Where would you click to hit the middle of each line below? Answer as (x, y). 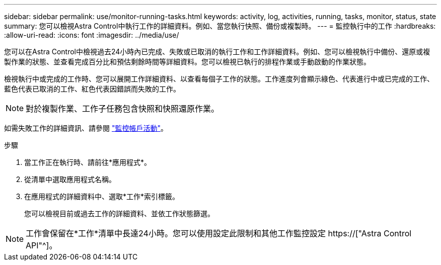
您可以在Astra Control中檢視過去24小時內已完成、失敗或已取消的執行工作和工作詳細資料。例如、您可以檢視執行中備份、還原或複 (217, 52)
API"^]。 (42, 245)
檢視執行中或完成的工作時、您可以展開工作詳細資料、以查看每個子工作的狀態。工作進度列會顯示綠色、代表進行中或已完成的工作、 (219, 79)
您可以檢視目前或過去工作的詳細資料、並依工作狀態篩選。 (119, 213)
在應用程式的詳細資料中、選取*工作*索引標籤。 (102, 196)
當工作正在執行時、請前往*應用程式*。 (88, 162)
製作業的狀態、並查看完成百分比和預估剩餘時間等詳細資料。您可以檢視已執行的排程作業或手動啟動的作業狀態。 (187, 62)
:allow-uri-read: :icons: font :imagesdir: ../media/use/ (92, 35)
